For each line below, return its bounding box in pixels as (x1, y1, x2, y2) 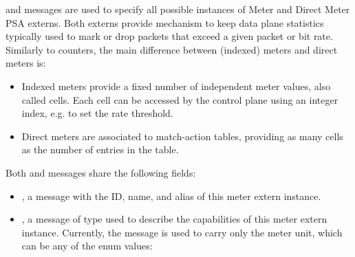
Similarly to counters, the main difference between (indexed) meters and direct (6, 42, 338, 56)
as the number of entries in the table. (21, 142, 179, 157)
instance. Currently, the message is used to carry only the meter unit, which (21, 225, 343, 239)
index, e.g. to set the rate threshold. (21, 106, 173, 120)
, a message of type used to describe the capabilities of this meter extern (21, 212, 327, 226)
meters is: (6, 56, 46, 70)
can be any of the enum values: (21, 238, 153, 253)
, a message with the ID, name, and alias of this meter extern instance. (21, 188, 321, 203)
